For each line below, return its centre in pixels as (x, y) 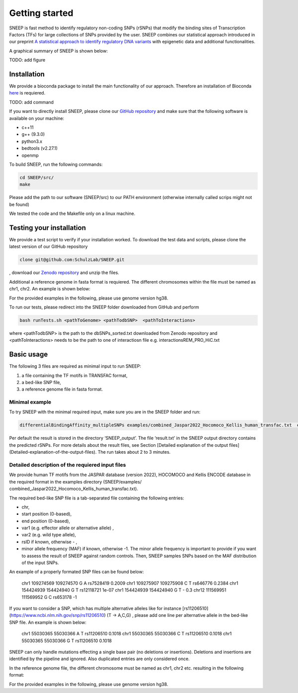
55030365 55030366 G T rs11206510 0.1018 (67, 641)
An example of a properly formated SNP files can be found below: (76, 572)
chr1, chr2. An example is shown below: (50, 289)
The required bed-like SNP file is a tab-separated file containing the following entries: (97, 498)
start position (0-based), (47, 514)
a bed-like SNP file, (41, 382)
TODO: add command (32, 102)
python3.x (32, 141)
